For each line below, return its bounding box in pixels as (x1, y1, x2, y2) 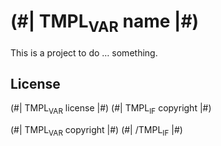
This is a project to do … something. (10, 46, 158, 59)
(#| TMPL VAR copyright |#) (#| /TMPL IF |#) (10, 124, 183, 138)
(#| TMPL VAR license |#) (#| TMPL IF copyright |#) (10, 102, 212, 117)
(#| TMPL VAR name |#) (10, 10, 200, 36)
